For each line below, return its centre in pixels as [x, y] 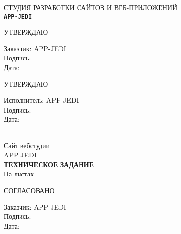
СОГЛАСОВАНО [29, 190]
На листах [19, 174]
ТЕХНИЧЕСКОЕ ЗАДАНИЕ [49, 164]
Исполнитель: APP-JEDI [41, 100]
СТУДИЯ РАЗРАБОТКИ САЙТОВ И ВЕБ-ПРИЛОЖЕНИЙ [91, 7]
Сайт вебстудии [27, 145]
